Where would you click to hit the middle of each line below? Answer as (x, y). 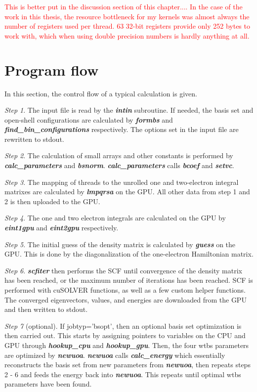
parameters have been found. (48, 384)
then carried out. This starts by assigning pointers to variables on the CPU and (125, 335)
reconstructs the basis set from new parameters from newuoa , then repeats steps (128, 365)
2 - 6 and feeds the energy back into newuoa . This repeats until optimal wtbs (123, 374)
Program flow (52, 69)
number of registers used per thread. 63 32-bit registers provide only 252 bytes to (127, 26)
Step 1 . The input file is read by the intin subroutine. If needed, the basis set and (129, 110)
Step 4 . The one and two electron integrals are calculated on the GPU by (115, 218)
